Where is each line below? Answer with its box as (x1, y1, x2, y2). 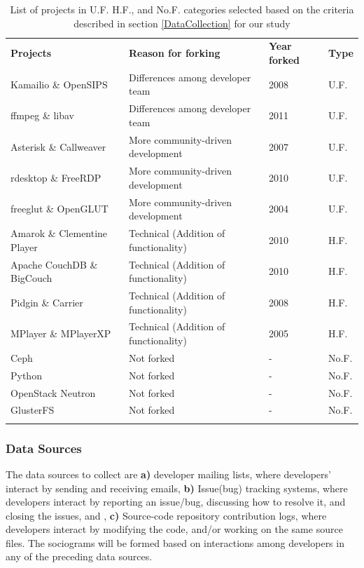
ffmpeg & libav (10, 108, 74, 123)
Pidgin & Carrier (10, 295, 83, 309)
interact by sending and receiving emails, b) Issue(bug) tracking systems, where (6, 480, 348, 495)
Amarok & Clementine (10, 226, 108, 241)
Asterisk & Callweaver (10, 139, 106, 154)
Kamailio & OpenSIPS (10, 76, 108, 91)
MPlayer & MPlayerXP (10, 326, 111, 341)
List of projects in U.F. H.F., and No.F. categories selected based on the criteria (10, 2, 354, 16)
